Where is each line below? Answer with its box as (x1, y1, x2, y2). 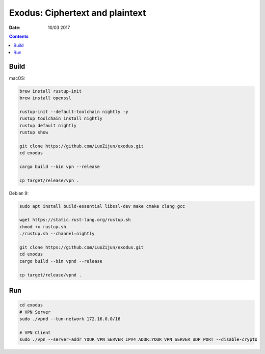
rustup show (19, 129, 49, 135)
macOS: (9, 75, 26, 81)
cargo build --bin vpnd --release (19, 258, 103, 264)
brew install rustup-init (19, 88, 82, 94)
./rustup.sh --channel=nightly (19, 231, 95, 237)
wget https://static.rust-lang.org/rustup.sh (19, 217, 131, 223)
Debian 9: (9, 190, 29, 196)
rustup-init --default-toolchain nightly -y (19, 109, 129, 114)
